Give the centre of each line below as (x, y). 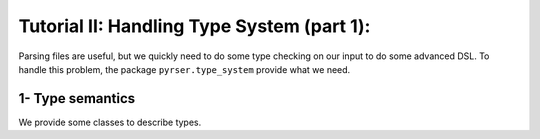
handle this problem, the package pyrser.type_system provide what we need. (184, 69)
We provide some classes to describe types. (110, 122)
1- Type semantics (77, 98)
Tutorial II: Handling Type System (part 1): (194, 26)
